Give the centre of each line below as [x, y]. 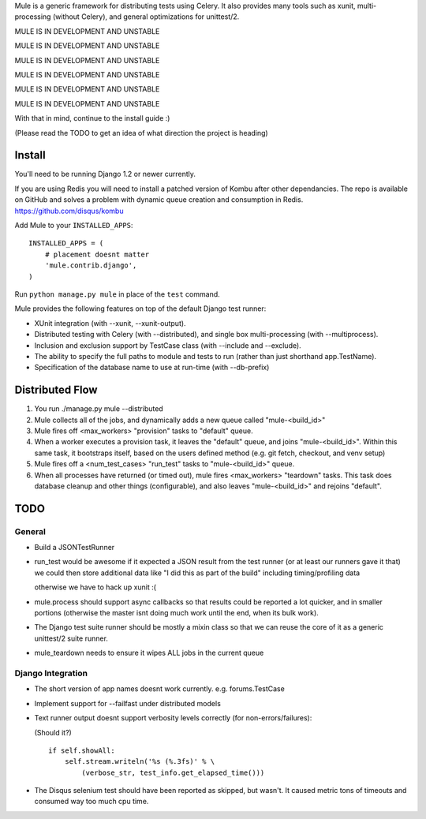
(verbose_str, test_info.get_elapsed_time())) [173, 772]
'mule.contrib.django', [91, 266]
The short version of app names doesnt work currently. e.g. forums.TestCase [160, 689]
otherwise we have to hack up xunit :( [95, 587]
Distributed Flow [56, 390]
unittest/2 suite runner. [71, 638]
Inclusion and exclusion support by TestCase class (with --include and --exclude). [168, 345]
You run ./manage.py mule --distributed [99, 409]
